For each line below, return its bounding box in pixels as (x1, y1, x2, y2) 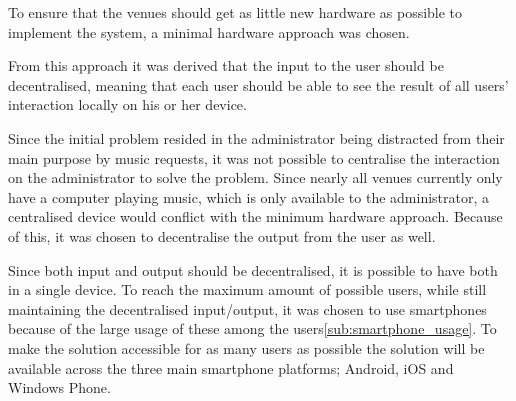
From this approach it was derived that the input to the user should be (8, 55, 444, 76)
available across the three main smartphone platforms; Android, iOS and (8, 357, 454, 378)
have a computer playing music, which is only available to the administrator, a (8, 186, 490, 207)
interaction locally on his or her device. (8, 94, 247, 115)
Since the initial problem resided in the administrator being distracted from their (8, 127, 505, 148)
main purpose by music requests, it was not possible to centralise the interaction (8, 147, 500, 168)
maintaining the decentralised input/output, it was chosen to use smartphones (8, 298, 487, 319)
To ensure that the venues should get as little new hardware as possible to (8, 2, 463, 22)
